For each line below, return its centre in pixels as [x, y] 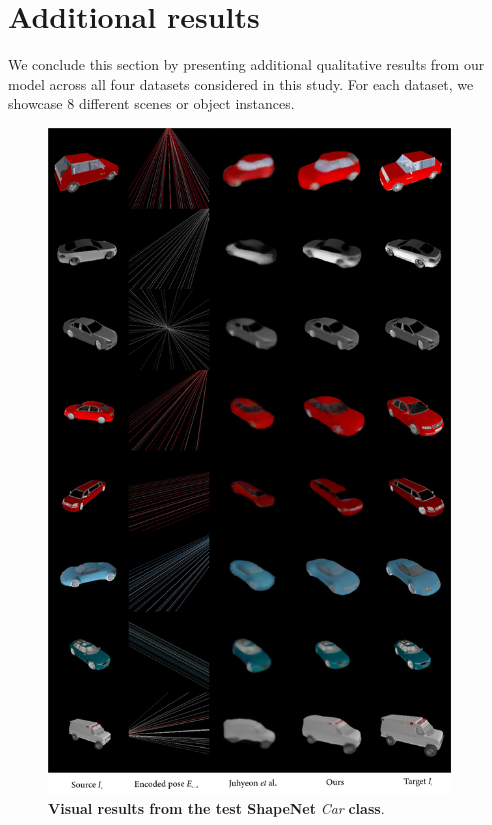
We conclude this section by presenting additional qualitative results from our [246, 64]
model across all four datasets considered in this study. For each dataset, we [241, 83]
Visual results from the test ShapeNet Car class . [216, 807]
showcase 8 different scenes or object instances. [151, 103]
